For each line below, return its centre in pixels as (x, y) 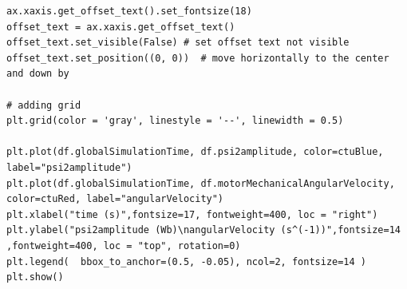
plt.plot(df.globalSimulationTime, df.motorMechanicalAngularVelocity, (201, 183)
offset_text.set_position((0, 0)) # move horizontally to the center (198, 58)
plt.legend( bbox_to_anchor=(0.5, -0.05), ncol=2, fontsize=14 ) (187, 261)
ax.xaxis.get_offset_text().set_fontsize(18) (129, 11)
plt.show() (35, 277)
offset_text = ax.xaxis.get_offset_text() (121, 27)
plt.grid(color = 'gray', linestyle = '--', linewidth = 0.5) (175, 121)
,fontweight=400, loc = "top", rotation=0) (124, 245)
